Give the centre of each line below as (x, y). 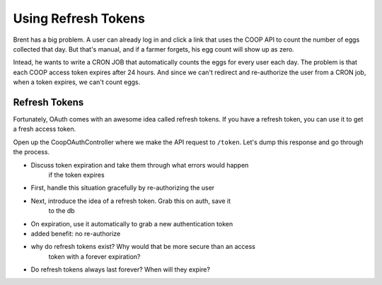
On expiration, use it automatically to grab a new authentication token (132, 223)
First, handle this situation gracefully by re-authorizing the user (123, 188)
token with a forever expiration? (94, 256)
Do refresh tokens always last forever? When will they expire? (120, 269)
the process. (31, 152)
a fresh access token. (45, 129)
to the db (62, 211)
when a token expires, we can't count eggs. (77, 82)
